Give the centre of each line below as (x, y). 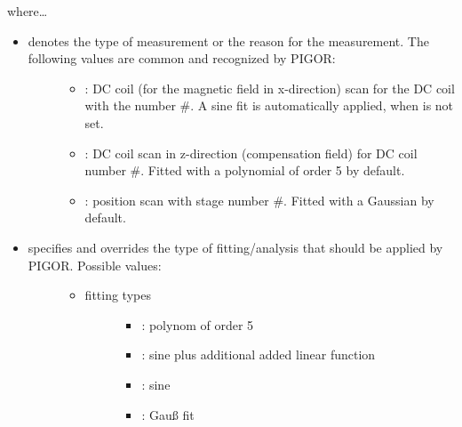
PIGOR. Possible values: (95, 265)
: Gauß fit (168, 414)
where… (28, 11)
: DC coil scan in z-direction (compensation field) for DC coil (251, 153)
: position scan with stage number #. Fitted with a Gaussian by (259, 200)
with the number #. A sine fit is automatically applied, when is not (269, 105)
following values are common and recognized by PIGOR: (182, 58)
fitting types (118, 295)
